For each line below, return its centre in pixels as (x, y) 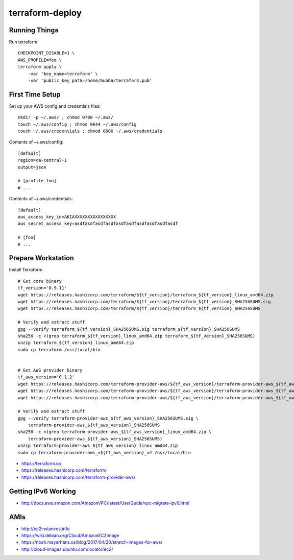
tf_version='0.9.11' (42, 288)
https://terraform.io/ (41, 463)
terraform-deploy (45, 13)
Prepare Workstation (42, 258)
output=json (32, 167)
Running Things (34, 30)
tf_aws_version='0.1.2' (46, 377)
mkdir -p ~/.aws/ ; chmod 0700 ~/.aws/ (66, 117)
